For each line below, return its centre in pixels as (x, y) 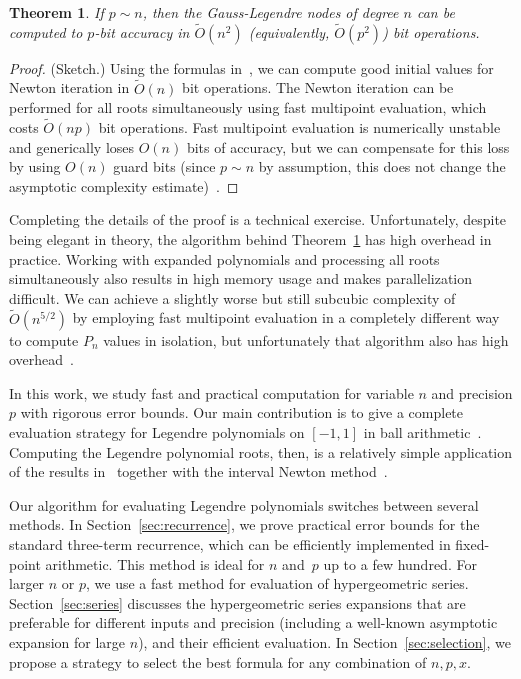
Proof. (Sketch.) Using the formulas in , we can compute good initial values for (251, 67)
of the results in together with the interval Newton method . (198, 471)
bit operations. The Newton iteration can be (318, 87)
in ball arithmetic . (422, 431)
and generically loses (72, 146)
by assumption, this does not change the (382, 166)
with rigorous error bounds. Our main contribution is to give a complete (242, 412)
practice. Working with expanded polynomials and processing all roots (224, 258)
